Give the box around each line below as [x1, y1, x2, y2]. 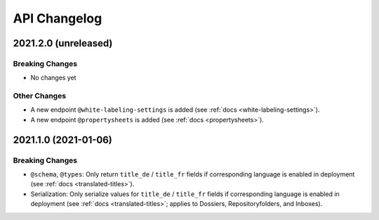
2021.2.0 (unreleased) [13, 37, 113, 49]
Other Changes [13, 91, 67, 101]
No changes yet [30, 74, 77, 82]
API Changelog [13, 11, 102, 26]
